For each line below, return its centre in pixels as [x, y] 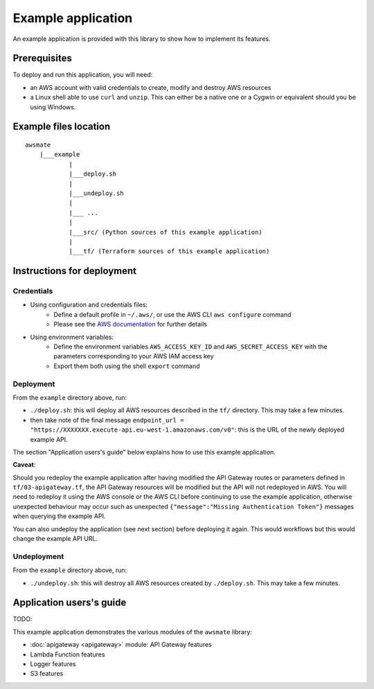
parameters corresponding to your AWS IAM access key [134, 356]
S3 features [47, 674]
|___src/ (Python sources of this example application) [166, 232]
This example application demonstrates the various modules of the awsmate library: [132, 632]
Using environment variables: [72, 337]
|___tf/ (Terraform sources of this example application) [169, 251]
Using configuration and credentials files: [89, 305]
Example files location [62, 127]
